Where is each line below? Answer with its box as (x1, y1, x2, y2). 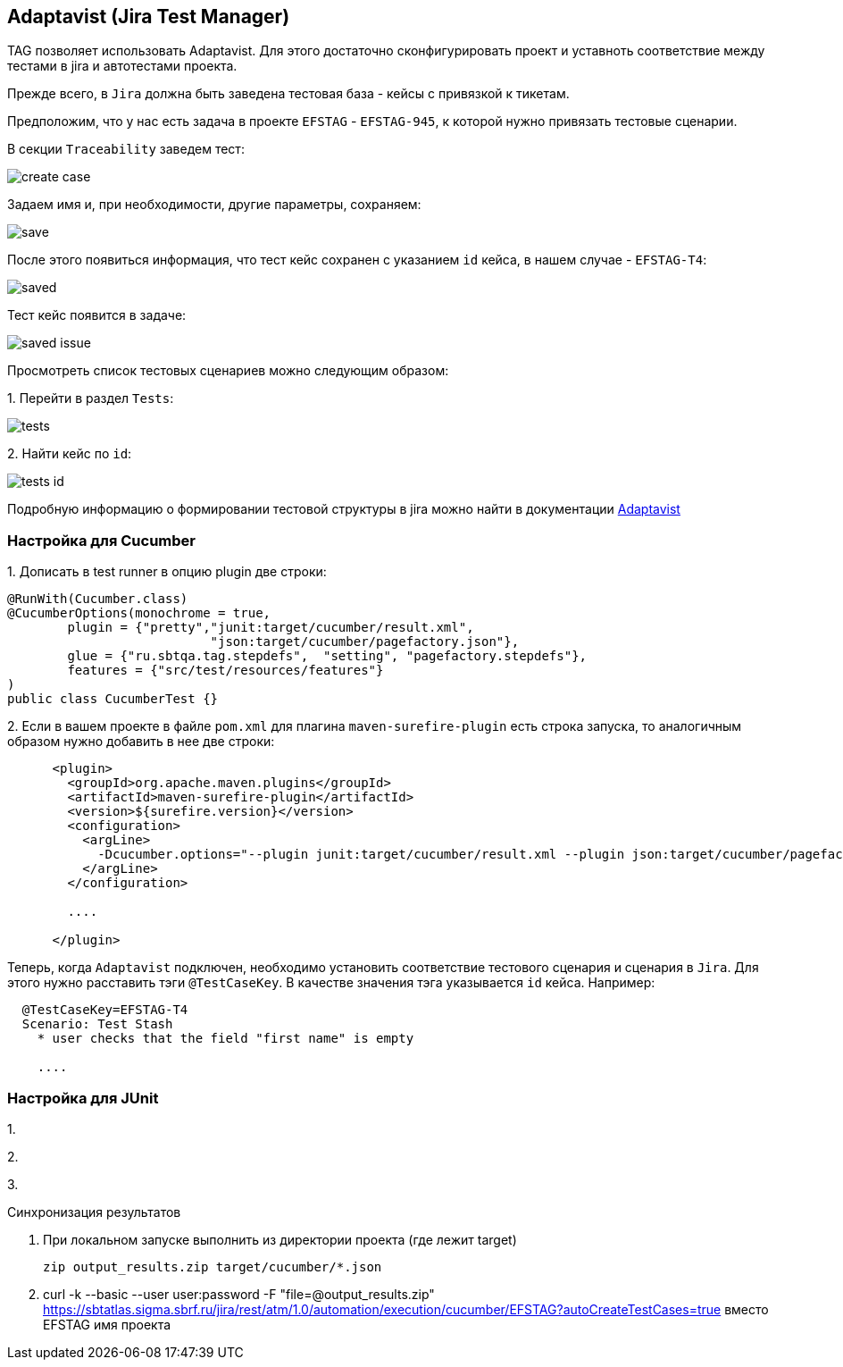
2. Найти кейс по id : (7, 446, 132, 462)
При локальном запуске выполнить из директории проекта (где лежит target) (43, 1231, 517, 1247)
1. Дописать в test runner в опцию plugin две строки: (7, 564, 327, 580)
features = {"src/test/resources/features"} (67, 663, 384, 678)
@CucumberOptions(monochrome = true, (7, 606, 271, 621)
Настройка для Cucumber (7, 531, 196, 549)
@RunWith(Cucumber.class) (7, 591, 188, 607)
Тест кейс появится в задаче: (7, 307, 187, 323)
